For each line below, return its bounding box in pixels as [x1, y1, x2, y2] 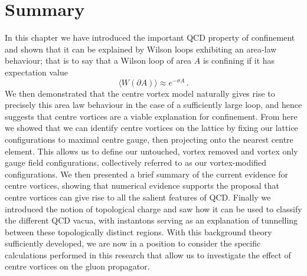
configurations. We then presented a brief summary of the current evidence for [5, 167, 289, 180]
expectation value [5, 65, 68, 78]
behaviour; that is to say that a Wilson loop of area [5, 54, 192, 67]
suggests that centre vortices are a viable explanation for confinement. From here [5, 110, 298, 122]
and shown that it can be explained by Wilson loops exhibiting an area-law [5, 42, 277, 55]
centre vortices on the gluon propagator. [5, 260, 150, 272]
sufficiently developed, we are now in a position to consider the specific [5, 237, 261, 249]
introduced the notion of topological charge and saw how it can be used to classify [5, 202, 302, 215]
